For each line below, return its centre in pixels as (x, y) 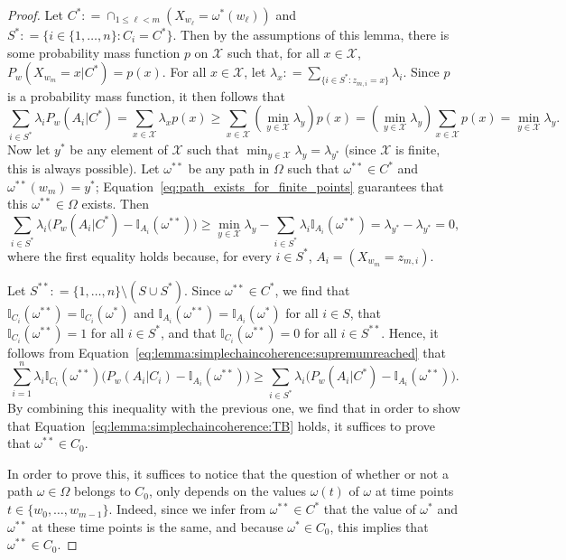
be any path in (229, 168)
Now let (29, 149)
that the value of (370, 509)
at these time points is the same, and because (158, 526)
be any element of (119, 149)
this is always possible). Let (84, 168)
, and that (188, 332)
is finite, (418, 149)
